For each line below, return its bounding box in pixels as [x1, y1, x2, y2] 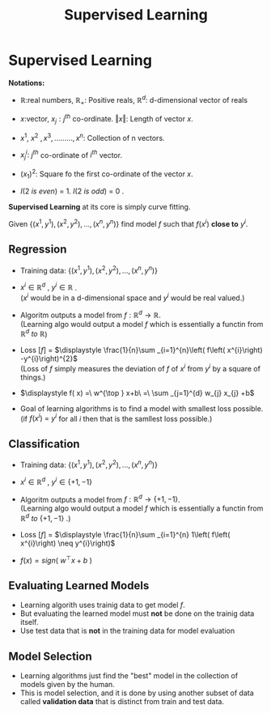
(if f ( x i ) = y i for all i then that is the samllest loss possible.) [19, 412, 213, 423]
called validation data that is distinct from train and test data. [19, 697, 225, 707]
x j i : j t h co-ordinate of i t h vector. [19, 148, 123, 161]
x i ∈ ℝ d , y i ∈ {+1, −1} [19, 475, 93, 486]
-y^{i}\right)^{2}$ [19, 354, 78, 363]
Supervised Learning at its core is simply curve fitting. [8, 202, 191, 212]
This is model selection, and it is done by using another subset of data [19, 688, 255, 698]
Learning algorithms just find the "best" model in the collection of [19, 671, 239, 681]
